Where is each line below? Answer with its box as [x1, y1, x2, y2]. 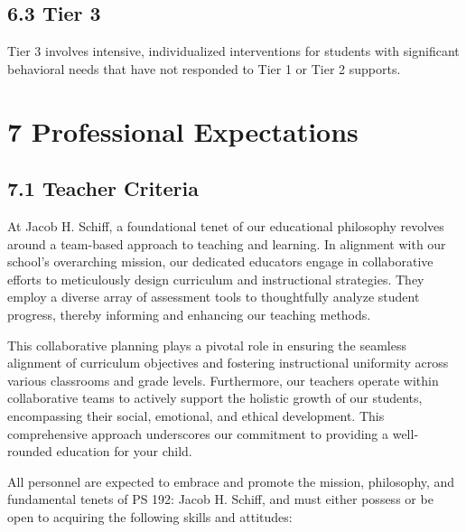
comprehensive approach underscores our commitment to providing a [7, 424, 389, 443]
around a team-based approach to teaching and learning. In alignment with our [7, 234, 446, 253]
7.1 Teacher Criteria [7, 174, 199, 202]
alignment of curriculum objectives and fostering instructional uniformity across [7, 353, 449, 372]
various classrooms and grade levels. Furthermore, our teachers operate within [7, 370, 439, 389]
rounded [7, 442, 52, 461]
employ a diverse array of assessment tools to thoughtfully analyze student [7, 287, 420, 306]
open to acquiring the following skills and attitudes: [7, 507, 293, 526]
